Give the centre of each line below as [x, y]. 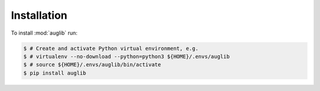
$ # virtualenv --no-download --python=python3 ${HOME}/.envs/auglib [127, 56]
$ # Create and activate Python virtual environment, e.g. [111, 48]
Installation [39, 15]
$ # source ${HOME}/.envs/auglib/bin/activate [92, 65]
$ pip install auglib [55, 73]
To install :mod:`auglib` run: [44, 33]
